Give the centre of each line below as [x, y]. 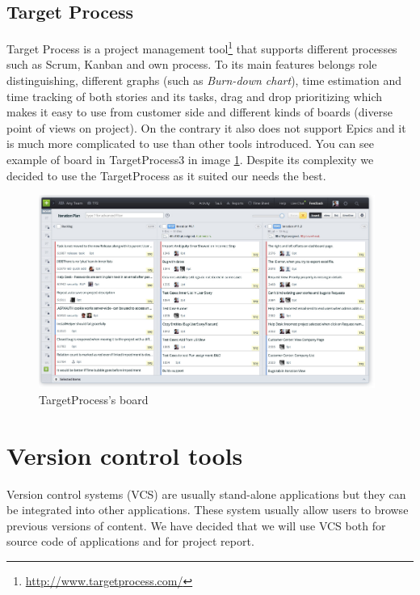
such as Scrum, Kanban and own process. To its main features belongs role [192, 64]
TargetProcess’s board [94, 399]
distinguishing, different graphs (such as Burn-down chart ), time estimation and [204, 80]
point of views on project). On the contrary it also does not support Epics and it [206, 127]
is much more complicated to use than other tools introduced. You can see [190, 143]
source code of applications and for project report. [130, 541]
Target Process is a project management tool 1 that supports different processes [202, 47]
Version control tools [125, 455]
